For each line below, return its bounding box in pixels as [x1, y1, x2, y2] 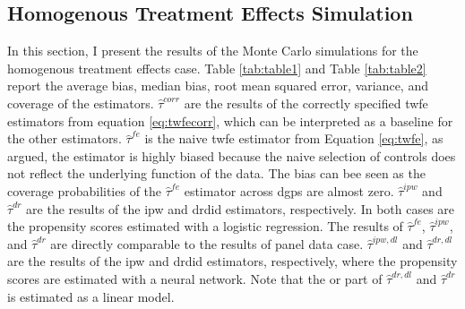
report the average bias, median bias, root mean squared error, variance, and [7, 76, 428, 95]
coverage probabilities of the [7, 181, 162, 200]
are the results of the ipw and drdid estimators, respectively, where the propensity [7, 252, 458, 270]
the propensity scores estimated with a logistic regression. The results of [7, 217, 403, 236]
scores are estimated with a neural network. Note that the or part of [7, 269, 383, 288]
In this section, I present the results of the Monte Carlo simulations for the [7, 41, 418, 60]
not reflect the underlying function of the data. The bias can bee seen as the [7, 164, 426, 183]
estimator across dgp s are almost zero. [184, 181, 394, 200]
